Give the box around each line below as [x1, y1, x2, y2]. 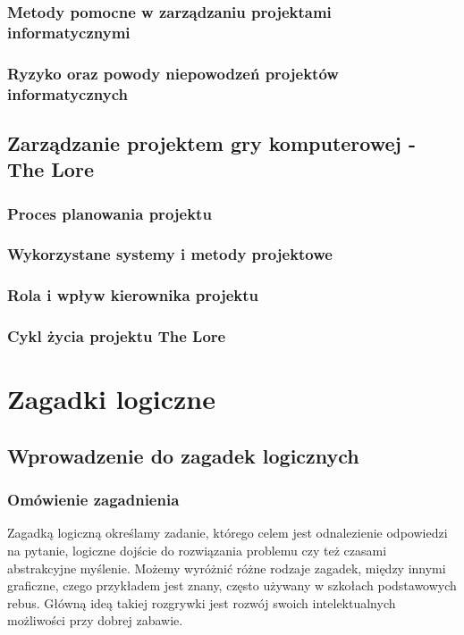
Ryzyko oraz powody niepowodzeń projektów [7, 62, 339, 84]
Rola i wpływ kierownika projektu [7, 284, 259, 306]
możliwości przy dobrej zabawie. [7, 611, 183, 630]
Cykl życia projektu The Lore [7, 325, 226, 347]
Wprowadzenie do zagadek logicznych [7, 441, 359, 469]
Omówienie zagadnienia [7, 489, 180, 511]
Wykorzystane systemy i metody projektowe [7, 243, 333, 265]
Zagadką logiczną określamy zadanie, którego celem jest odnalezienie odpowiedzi [7, 523, 448, 542]
